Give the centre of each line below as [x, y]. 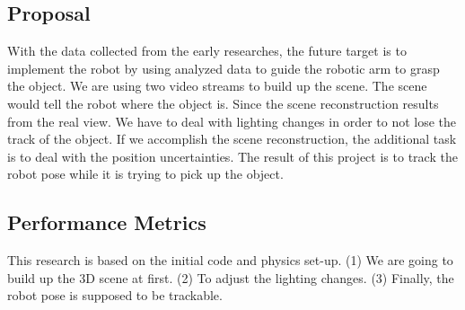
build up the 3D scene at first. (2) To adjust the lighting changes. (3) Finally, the [231, 277]
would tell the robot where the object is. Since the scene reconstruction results [223, 103]
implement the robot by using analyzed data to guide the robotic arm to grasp [224, 68]
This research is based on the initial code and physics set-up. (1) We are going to [230, 260]
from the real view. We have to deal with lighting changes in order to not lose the [232, 121]
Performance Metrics [107, 222]
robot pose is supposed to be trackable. [115, 295]
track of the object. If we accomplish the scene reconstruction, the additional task [232, 139]
